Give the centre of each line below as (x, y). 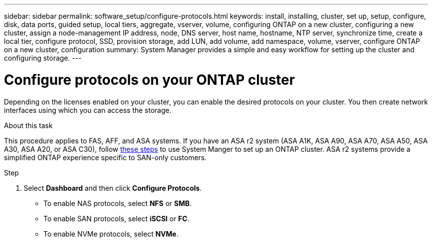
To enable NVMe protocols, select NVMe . (111, 234)
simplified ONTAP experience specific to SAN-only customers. (105, 157)
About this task (28, 125)
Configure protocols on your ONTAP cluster (149, 80)
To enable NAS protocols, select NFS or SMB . (118, 203)
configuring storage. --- (43, 58)
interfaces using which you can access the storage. (88, 110)
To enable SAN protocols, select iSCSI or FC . (116, 218)
